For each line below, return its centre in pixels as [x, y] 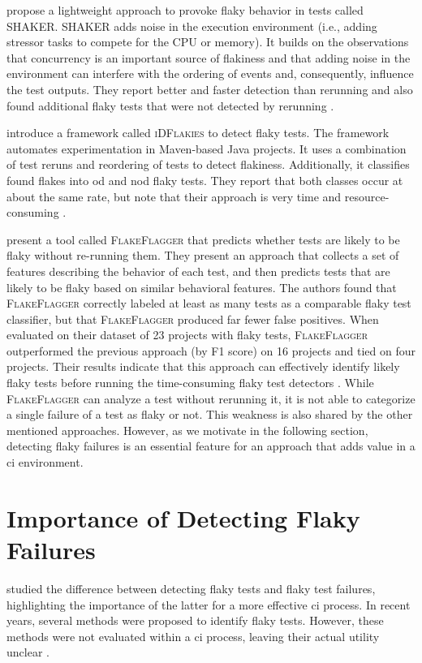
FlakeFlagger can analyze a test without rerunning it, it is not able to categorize [211, 398]
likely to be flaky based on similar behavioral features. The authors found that [202, 287]
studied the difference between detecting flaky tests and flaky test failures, [191, 588]
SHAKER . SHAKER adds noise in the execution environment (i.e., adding [192, 26]
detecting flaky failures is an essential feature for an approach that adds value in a [211, 446]
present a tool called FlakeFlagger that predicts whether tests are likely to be [203, 239]
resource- [367, 196]
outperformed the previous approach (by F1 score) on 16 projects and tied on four [211, 350]
